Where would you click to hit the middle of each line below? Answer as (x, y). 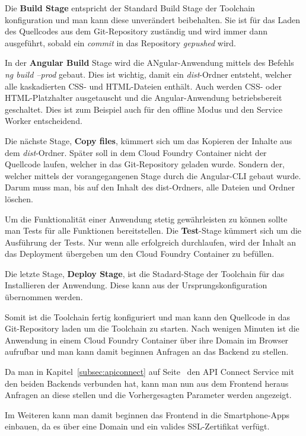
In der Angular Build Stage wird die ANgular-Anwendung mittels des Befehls (149, 63)
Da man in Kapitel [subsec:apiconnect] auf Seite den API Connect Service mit (149, 372)
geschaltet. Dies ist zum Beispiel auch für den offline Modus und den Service (144, 109)
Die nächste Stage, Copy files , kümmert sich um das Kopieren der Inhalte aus (149, 140)
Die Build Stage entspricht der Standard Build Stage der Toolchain (130, 8)
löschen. (19, 198)
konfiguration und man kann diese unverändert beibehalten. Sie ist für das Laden (153, 19)
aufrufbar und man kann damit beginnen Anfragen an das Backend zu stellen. (147, 351)
